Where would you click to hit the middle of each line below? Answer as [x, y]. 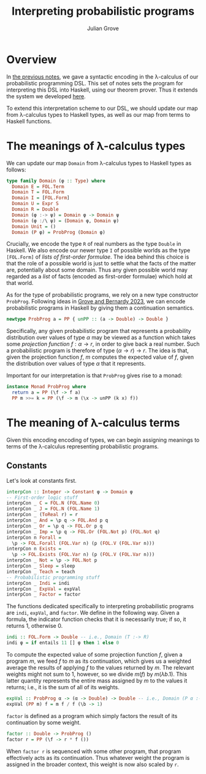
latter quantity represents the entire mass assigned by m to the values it [97, 681]
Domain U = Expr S [36, 204]
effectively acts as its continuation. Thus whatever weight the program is [98, 757]
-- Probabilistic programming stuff [53, 577]
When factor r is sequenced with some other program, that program [94, 751]
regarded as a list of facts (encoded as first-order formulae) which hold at [100, 276]
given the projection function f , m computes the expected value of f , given [100, 357]
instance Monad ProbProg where [46, 387]
